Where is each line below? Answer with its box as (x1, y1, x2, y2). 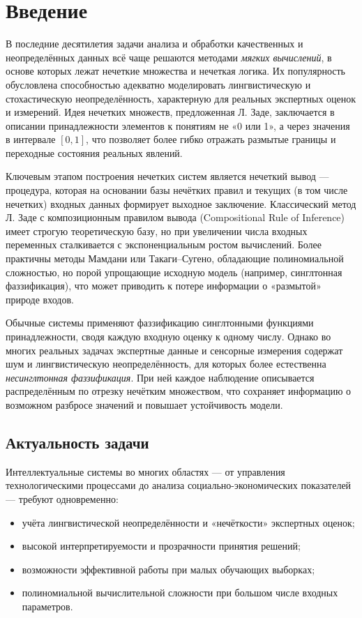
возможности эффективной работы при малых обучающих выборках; (22, 562, 315, 576)
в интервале (6, 132, 56, 146)
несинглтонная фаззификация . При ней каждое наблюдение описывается (6, 370, 315, 384)
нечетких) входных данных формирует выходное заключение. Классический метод (6, 196, 356, 211)
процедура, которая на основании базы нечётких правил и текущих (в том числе (6, 183, 348, 197)
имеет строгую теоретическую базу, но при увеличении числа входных (6, 223, 308, 238)
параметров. (22, 598, 73, 613)
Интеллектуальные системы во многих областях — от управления (6, 464, 285, 478)
